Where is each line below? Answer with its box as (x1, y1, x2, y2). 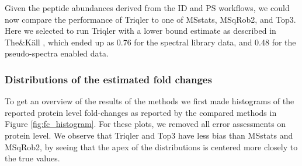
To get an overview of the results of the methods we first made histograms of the (5, 95, 294, 107)
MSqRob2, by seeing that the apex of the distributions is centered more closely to (5, 140, 298, 153)
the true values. (5, 152, 60, 164)
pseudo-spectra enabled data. (5, 47, 109, 59)
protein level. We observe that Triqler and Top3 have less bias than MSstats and (5, 129, 293, 141)
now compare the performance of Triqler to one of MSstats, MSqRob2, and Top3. (5, 13, 296, 25)
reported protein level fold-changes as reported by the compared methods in (5, 106, 277, 118)
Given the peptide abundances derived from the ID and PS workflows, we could (5, 2, 290, 13)
